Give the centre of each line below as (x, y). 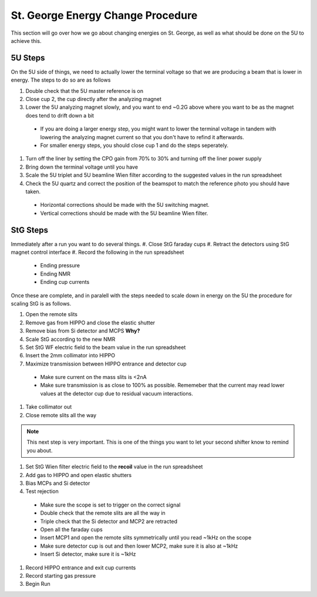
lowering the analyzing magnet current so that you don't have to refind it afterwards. (142, 137)
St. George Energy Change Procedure (104, 15)
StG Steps (29, 230)
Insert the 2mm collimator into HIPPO (70, 355)
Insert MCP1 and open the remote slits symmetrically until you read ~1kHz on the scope (146, 538)
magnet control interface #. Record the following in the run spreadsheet (97, 252)
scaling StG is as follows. (41, 303)
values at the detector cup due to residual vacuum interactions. (117, 393)
